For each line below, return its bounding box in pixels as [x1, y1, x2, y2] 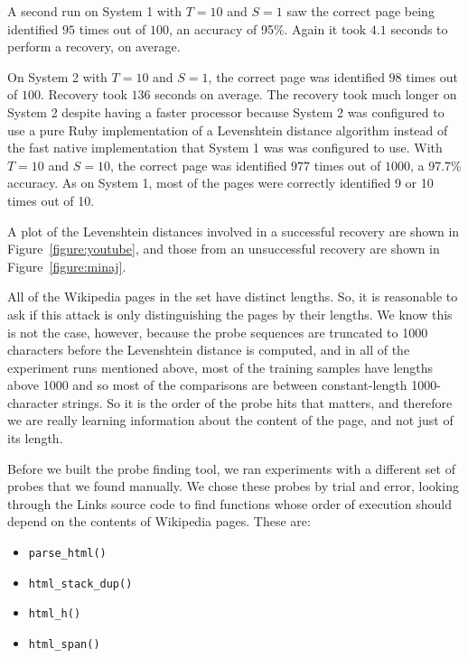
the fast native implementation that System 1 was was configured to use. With [7, 138, 443, 157]
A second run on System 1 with [7, 2, 183, 20]
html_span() [28, 638, 100, 651]
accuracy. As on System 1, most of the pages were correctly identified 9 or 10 [7, 173, 434, 192]
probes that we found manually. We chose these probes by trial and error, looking [7, 477, 459, 496]
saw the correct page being [286, 2, 435, 20]
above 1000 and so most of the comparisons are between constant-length [7, 375, 407, 394]
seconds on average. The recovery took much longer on [154, 85, 457, 104]
